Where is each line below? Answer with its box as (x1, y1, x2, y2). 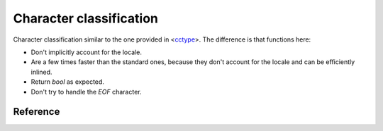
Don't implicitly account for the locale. (30, 48, 142, 56)
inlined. (30, 68, 52, 76)
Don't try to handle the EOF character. (30, 87, 142, 96)
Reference (13, 106, 60, 118)
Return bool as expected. (30, 77, 104, 86)
